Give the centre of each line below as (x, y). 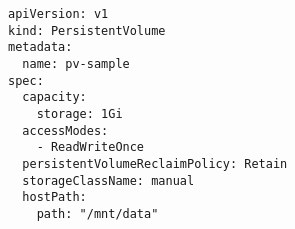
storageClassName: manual (108, 180)
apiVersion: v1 (58, 14)
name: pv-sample (76, 63)
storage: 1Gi (79, 113)
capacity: (54, 97)
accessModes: (65, 130)
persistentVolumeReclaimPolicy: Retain (155, 163)
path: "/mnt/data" (97, 213)
